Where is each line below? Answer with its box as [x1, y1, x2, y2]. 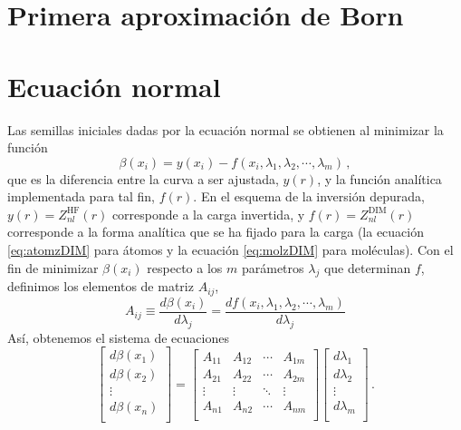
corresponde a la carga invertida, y [111, 204, 305, 223]
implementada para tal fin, [7, 187, 156, 206]
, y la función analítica [317, 169, 442, 188]
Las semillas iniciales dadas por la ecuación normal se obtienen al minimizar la [7, 120, 444, 139]
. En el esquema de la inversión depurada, [193, 187, 425, 206]
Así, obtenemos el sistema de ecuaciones [7, 327, 229, 347]
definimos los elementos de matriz [7, 277, 194, 296]
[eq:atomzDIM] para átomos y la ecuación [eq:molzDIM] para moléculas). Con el [7, 240, 454, 259]
